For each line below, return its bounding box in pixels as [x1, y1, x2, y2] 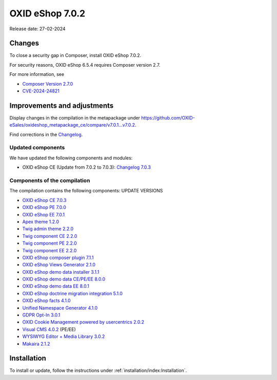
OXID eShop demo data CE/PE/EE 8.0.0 [22, 276, 105, 282]
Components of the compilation [9, 177, 90, 184]
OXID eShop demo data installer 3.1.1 [22, 269, 100, 275]
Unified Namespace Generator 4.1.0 [22, 305, 98, 311]
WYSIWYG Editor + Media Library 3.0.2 [22, 333, 105, 339]
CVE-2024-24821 [22, 88, 60, 94]
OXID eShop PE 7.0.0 [22, 204, 67, 210]
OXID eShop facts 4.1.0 [22, 297, 71, 304]
